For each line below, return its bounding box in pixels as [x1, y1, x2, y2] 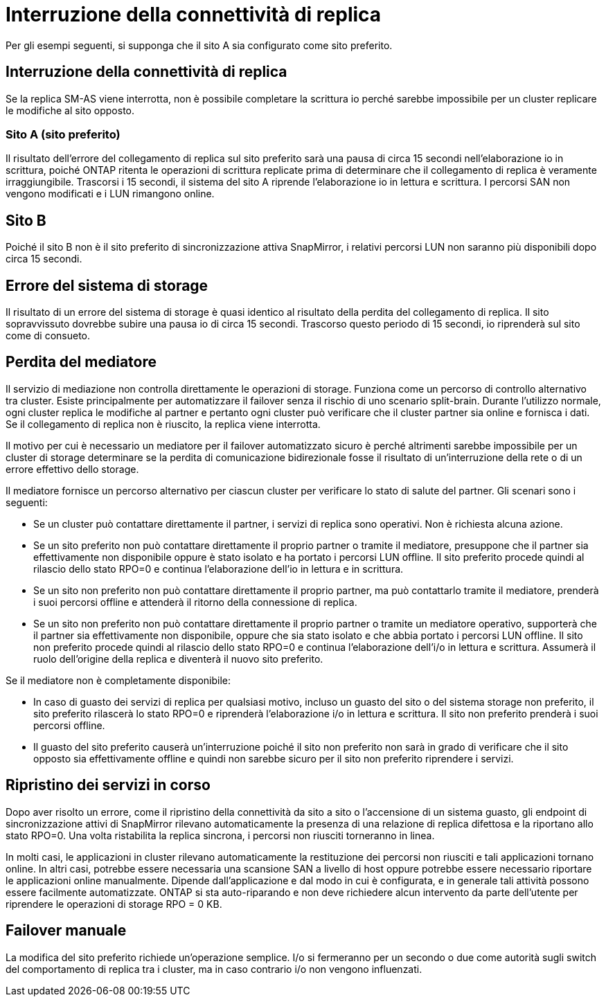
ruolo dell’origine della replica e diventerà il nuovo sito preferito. [33, 652, 323, 665]
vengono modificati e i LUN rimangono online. [6, 188, 215, 200]
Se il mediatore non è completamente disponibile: [6, 674, 231, 686]
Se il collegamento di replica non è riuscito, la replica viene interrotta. [6, 418, 321, 430]
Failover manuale [6, 922, 127, 940]
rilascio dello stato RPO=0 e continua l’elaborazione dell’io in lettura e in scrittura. [33, 562, 404, 575]
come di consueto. [6, 330, 91, 342]
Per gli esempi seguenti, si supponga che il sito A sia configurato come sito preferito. [6, 39, 393, 51]
